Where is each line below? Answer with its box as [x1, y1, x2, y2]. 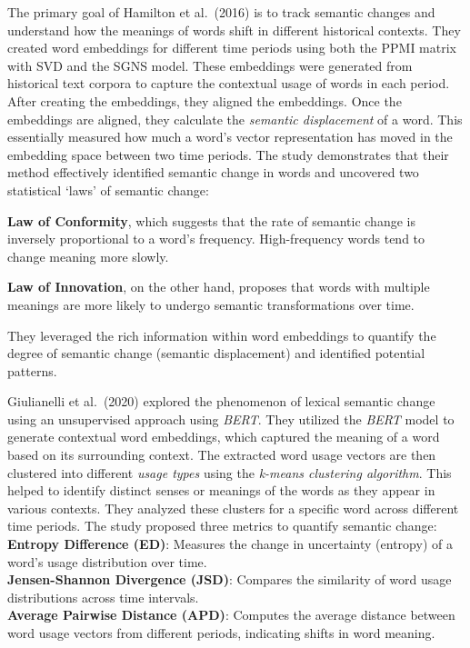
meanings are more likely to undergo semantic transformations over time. [7, 294, 415, 314]
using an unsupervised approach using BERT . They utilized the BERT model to [7, 409, 455, 428]
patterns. [7, 361, 57, 380]
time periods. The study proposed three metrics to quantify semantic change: [7, 516, 437, 535]
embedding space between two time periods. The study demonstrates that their [7, 145, 449, 164]
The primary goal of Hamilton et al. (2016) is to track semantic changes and [7, 3, 435, 21]
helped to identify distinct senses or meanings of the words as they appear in [7, 481, 435, 500]
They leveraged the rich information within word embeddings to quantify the [7, 325, 436, 344]
